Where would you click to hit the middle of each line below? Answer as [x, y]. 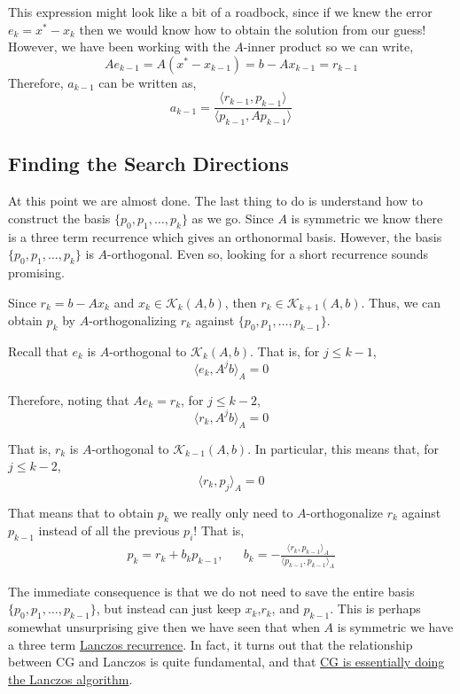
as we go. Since [233, 218]
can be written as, [148, 82]
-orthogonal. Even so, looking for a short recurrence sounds [268, 254]
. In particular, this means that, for [343, 448]
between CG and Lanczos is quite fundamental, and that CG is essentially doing [226, 662]
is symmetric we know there [367, 218]
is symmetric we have [395, 627]
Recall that [38, 351]
